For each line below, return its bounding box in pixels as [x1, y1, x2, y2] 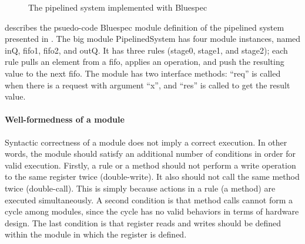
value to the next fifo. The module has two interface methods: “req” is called [5, 67, 281, 79]
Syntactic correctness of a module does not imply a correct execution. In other [5, 136, 287, 148]
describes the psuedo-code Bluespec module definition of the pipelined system [5, 21, 284, 33]
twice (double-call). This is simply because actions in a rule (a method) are [5, 182, 276, 194]
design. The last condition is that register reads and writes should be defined [5, 216, 281, 229]
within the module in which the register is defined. [5, 228, 187, 240]
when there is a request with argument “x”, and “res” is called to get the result [5, 78, 290, 91]
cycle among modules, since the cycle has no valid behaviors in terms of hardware [5, 205, 299, 217]
